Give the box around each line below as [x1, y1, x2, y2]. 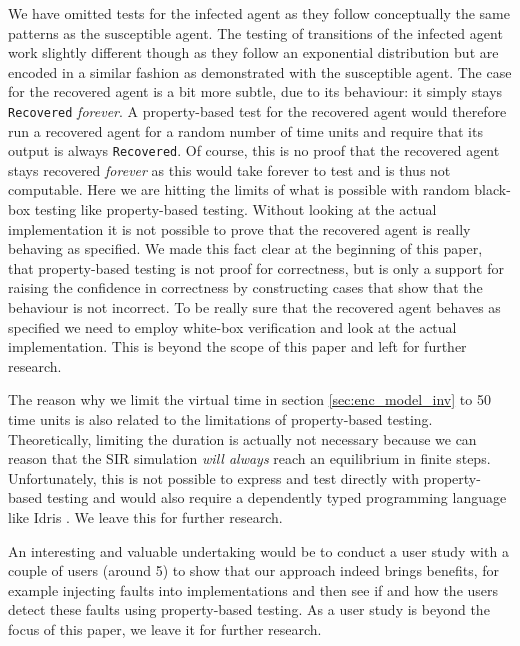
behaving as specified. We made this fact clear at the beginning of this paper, [8, 238, 483, 259]
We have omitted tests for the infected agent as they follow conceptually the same [8, 3, 510, 23]
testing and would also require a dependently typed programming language [46, 487, 507, 508]
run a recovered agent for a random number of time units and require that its [8, 120, 483, 141]
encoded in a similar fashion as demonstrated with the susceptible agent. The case [8, 61, 512, 82]
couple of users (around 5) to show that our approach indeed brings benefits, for [8, 560, 500, 581]
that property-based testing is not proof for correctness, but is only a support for [8, 257, 504, 278]
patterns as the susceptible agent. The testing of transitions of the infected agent [8, 22, 503, 43]
